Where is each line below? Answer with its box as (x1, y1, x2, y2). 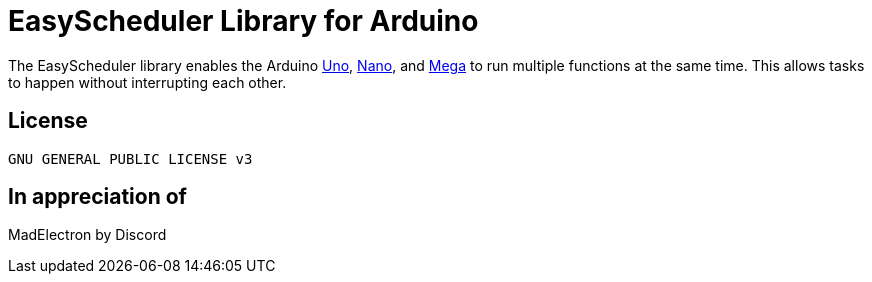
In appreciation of (8, 184, 187, 210)
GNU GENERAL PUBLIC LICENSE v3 (8, 150, 253, 167)
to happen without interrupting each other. (8, 73, 287, 91)
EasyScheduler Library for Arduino (8, 4, 479, 38)
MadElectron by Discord (8, 226, 167, 244)
